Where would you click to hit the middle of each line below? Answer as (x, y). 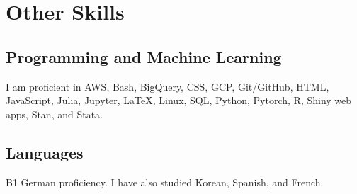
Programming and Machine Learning (144, 56)
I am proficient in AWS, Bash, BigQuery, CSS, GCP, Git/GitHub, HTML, (168, 86)
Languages (45, 152)
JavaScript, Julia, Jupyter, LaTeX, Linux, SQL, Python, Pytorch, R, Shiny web (179, 100)
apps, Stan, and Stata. (55, 114)
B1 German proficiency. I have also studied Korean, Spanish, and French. (165, 182)
